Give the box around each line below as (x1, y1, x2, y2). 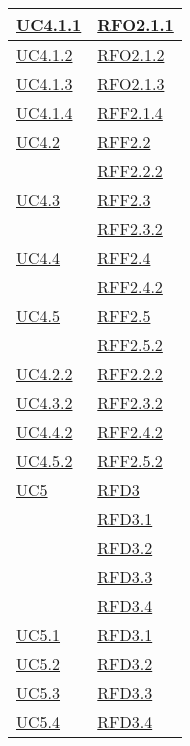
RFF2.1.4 (97, 101, 163, 124)
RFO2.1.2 (97, 43, 165, 66)
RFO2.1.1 (97, 13, 174, 36)
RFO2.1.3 (97, 72, 165, 95)
